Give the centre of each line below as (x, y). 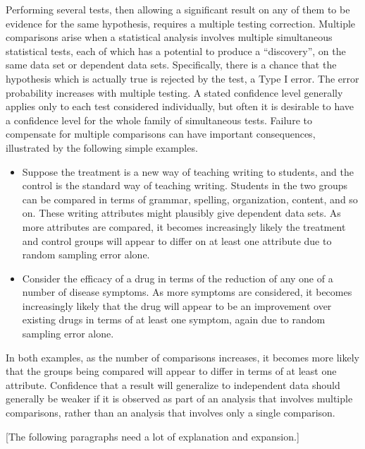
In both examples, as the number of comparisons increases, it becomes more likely (182, 357)
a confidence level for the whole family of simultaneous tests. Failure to (159, 120)
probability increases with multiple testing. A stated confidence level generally (174, 92)
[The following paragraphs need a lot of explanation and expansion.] (153, 436)
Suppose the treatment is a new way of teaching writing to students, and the (188, 171)
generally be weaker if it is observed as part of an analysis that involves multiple (179, 399)
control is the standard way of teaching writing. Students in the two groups (185, 185)
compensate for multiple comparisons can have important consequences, (161, 134)
